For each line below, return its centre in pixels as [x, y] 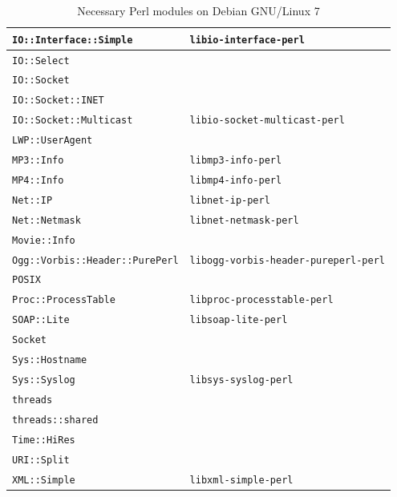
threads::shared [55, 420]
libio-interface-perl [247, 40]
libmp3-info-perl [236, 161]
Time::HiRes [44, 440]
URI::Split [41, 460]
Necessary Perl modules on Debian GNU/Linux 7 [198, 10]
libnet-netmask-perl [244, 220]
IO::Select [41, 61]
